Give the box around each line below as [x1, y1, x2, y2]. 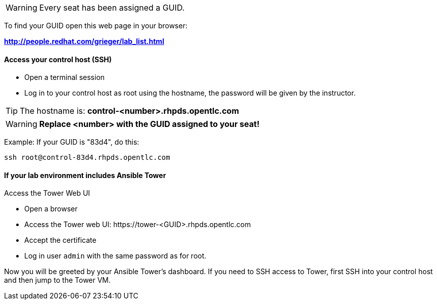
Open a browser [24, 204, 78, 213]
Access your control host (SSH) [4, 55, 112, 64]
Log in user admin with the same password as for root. [24, 251, 207, 260]
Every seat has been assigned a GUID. [39, 3, 185, 13]
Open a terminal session [24, 73, 105, 82]
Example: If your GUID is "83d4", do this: [4, 138, 139, 147]
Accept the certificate [24, 236, 96, 245]
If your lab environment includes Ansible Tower [4, 170, 166, 180]
